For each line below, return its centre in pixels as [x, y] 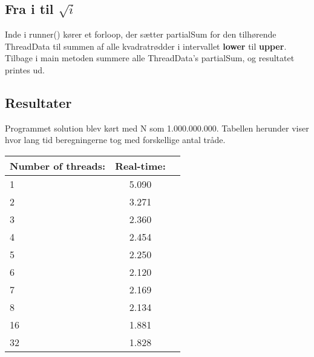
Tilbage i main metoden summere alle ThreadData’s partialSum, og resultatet [150, 58]
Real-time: [140, 165]
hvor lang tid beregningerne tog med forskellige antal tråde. [115, 140]
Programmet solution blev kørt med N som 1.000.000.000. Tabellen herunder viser [157, 128]
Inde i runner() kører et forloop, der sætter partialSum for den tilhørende [141, 34]
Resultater [38, 102]
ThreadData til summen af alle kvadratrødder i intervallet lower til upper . [146, 46]
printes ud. [25, 69]
